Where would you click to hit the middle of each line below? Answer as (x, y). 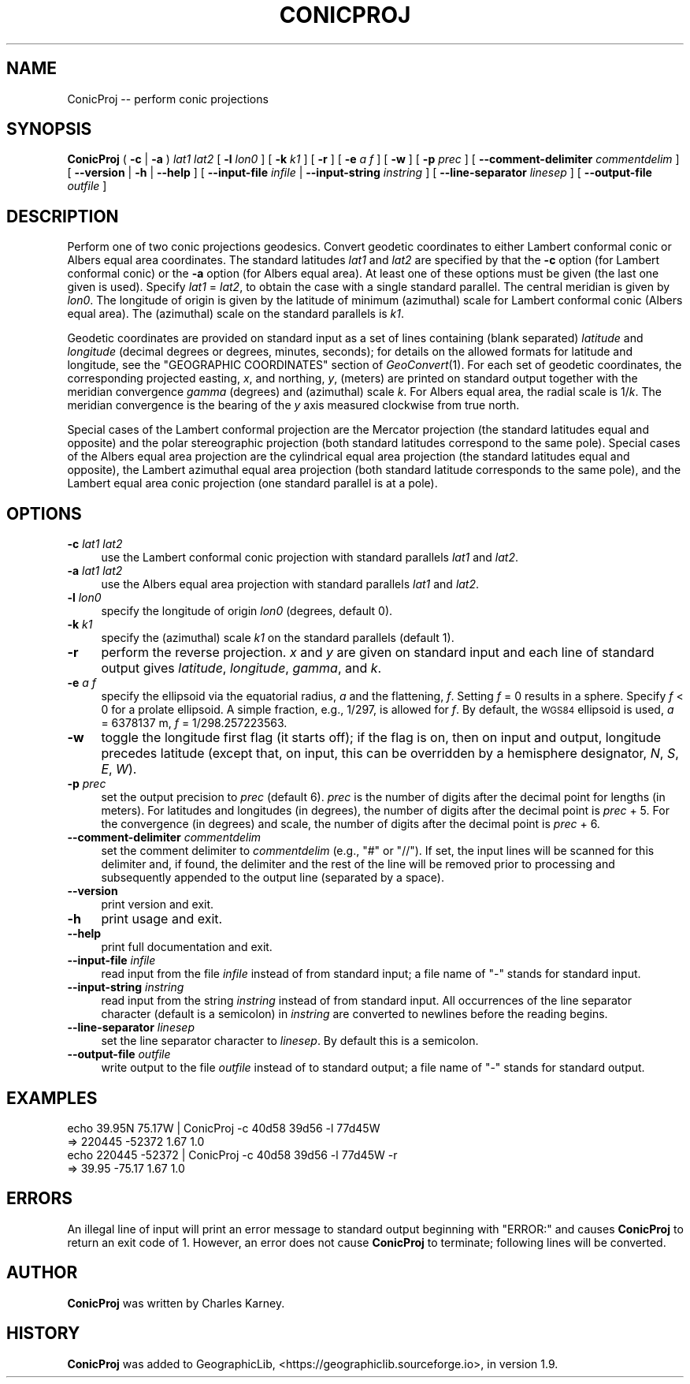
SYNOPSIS (49, 129)
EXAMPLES (52, 1098)
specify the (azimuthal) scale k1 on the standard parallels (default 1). (278, 638)
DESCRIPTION (63, 216)
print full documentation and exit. (187, 947)
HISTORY (43, 1334)
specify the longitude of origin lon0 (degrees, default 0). (247, 611)
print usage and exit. (162, 919)
